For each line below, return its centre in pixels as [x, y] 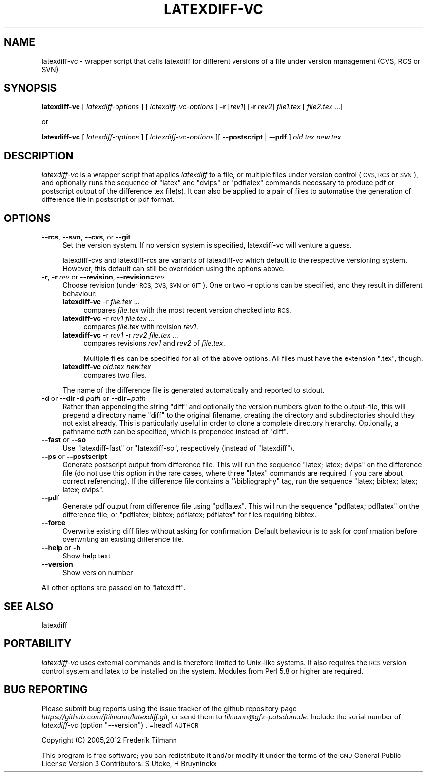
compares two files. [115, 375]
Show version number [98, 573]
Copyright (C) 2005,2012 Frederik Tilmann [109, 740]
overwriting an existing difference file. [123, 539]
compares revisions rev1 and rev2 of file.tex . [154, 343]
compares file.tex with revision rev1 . [141, 327]
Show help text [87, 556]
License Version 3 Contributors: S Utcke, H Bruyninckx [129, 763]
